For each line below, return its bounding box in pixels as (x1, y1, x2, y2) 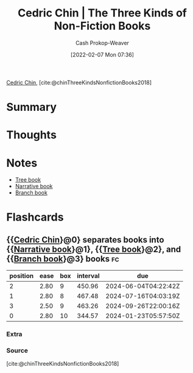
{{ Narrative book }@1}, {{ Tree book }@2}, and (6, 244, 181, 254)
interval (77, 272, 100, 280)
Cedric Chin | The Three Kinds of (18, 6, 187, 20)
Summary (6, 101, 57, 114)
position (9, 272, 34, 280)
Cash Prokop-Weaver (75, 39, 130, 46)
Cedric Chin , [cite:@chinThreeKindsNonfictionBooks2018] (6, 79, 152, 86)
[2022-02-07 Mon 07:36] (71, 51, 134, 58)
